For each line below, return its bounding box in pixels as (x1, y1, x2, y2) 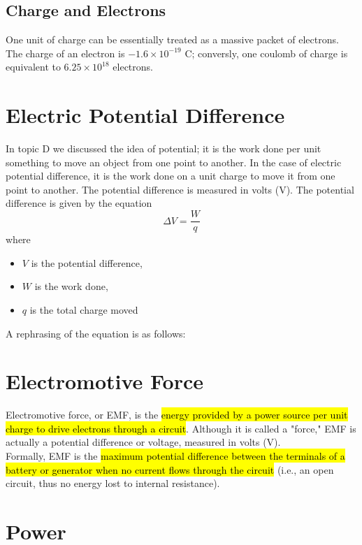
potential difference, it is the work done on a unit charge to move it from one (6, 168, 335, 183)
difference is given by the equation (6, 196, 152, 210)
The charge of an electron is (6, 45, 125, 60)
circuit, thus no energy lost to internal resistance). (6, 476, 220, 490)
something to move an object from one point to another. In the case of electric (6, 154, 342, 169)
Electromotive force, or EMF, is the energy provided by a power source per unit (6, 407, 348, 422)
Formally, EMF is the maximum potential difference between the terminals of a (6, 449, 345, 463)
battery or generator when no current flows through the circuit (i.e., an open (6, 462, 334, 477)
